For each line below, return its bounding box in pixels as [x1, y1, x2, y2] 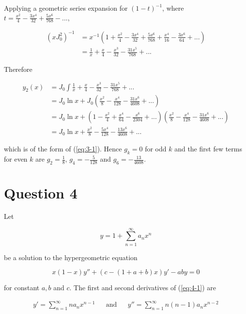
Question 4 [4, 183, 77, 203]
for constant [4, 282, 40, 293]
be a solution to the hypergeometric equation [4, 252, 138, 262]
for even [4, 154, 28, 164]
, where [162, 3, 184, 13]
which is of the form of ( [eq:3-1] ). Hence [4, 144, 122, 154]
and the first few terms [174, 144, 242, 154]
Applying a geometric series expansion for [4, 3, 128, 13]
